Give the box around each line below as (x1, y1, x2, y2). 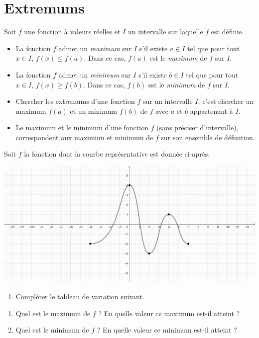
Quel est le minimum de (15, 325, 89, 335)
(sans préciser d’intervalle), (156, 122, 239, 133)
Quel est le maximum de (15, 308, 91, 318)
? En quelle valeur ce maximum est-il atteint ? (98, 308, 240, 318)
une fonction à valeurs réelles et (24, 26, 121, 37)
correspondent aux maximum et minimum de (15, 132, 153, 142)
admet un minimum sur (58, 69, 131, 80)
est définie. (211, 26, 244, 37)
